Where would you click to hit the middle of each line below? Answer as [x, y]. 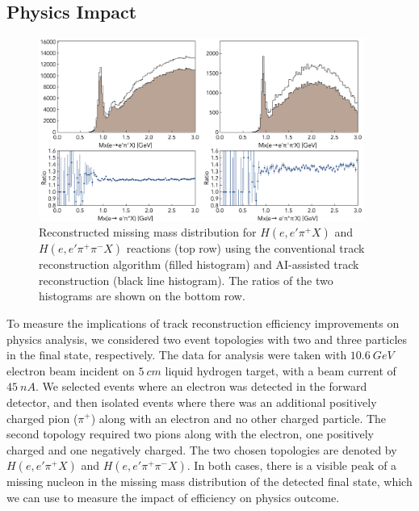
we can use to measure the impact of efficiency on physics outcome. [173, 497]
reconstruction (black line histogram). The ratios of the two [186, 280]
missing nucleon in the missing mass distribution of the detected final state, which [209, 482]
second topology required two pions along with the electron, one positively [190, 434]
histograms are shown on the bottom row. [142, 296]
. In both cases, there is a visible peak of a [292, 465]
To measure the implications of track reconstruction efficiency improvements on [203, 323]
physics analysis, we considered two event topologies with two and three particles [207, 339]
